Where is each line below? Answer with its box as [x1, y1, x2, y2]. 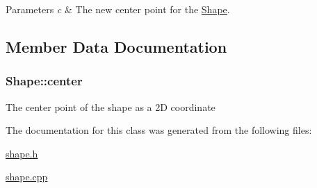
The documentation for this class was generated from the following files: [6, 123, 312, 137]
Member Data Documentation [6, 35, 227, 57]
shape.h [6, 146, 38, 160]
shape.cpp [6, 169, 48, 184]
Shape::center [6, 72, 83, 89]
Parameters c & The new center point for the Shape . [6, 2, 230, 16]
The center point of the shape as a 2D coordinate [6, 99, 216, 114]
